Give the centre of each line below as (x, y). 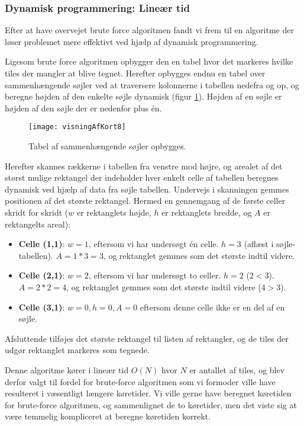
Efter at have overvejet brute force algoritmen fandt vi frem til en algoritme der (149, 30)
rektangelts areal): (38, 224)
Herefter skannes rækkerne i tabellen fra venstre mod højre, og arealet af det (144, 166)
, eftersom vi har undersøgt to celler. (155, 275)
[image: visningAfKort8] (77, 127)
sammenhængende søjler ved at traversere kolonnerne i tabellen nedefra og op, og (152, 84)
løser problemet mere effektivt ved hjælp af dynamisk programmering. (132, 41)
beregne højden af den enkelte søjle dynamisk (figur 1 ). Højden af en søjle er (143, 96)
